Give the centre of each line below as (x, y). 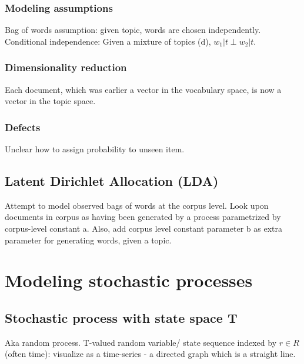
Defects (23, 127)
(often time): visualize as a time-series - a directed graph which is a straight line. (150, 354)
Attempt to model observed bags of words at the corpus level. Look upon (137, 205)
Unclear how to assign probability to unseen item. (95, 149)
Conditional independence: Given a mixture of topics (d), (108, 41)
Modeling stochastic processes (129, 280)
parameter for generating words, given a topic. (88, 240)
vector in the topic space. (50, 101)
